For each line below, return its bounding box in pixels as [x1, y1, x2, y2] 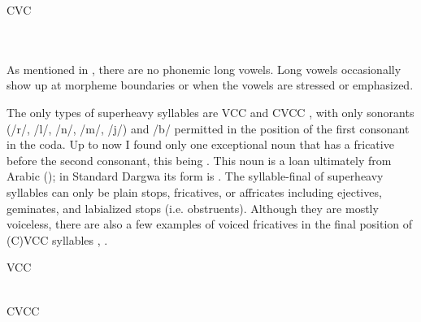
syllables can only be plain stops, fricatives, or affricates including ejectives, [7, 183, 382, 200]
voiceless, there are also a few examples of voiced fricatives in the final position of [7, 215, 413, 233]
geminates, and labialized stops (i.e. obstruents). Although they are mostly [7, 199, 379, 216]
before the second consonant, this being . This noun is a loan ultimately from [7, 151, 392, 168]
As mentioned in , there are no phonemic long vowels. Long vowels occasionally [7, 60, 401, 77]
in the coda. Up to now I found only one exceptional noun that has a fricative [7, 136, 394, 153]
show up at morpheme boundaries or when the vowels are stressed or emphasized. [7, 76, 414, 94]
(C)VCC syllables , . [7, 231, 108, 248]
